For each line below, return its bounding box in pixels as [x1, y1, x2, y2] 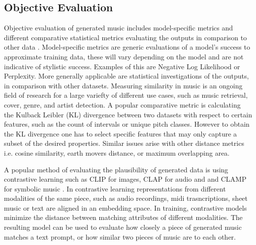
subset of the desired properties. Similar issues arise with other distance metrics [4, 138, 244, 148]
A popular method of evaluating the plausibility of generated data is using [4, 164, 228, 174]
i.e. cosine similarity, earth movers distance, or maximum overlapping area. [4, 147, 230, 158]
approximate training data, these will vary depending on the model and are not [4, 51, 244, 61]
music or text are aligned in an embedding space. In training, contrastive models [4, 202, 247, 213]
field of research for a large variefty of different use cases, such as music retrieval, [4, 90, 248, 100]
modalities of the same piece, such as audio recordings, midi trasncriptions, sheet [4, 193, 248, 203]
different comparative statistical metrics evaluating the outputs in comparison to [4, 32, 247, 42]
